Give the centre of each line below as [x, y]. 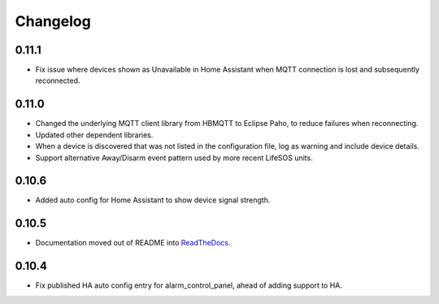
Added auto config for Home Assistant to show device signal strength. [153, 200]
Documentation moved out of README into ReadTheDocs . [133, 243]
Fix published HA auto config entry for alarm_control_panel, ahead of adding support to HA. [189, 285]
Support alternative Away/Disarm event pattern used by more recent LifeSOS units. [174, 158]
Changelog [53, 21]
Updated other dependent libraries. [94, 135]
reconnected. [58, 80]
